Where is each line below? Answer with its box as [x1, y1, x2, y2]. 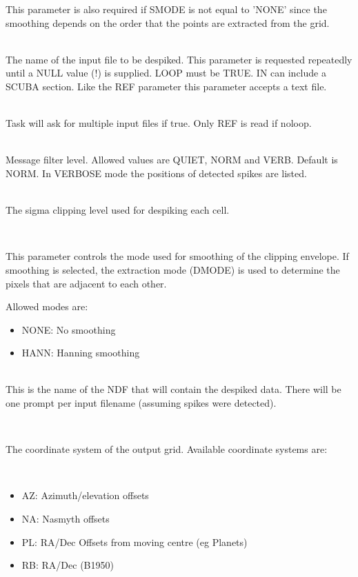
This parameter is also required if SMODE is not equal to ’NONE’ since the [6, 2, 327, 16]
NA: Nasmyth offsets [21, 512, 110, 526]
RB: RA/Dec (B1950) [21, 558, 114, 572]
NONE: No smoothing [21, 322, 116, 336]
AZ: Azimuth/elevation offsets [21, 488, 149, 503]
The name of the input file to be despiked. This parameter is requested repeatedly [6, 52, 352, 66]
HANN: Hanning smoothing [21, 345, 140, 360]
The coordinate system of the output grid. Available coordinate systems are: [6, 442, 328, 456]
